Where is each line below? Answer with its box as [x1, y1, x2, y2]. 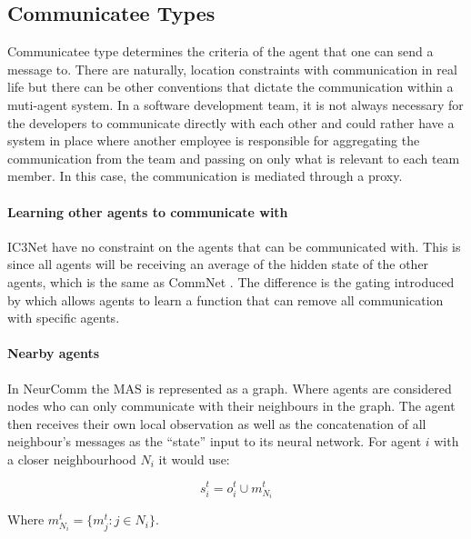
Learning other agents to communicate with [7, 202, 288, 221]
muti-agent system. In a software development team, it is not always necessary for [7, 95, 464, 114]
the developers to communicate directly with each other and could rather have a [7, 113, 455, 132]
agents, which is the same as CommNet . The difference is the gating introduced [7, 272, 455, 291]
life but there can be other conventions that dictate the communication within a [7, 77, 454, 96]
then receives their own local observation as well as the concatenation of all [7, 414, 426, 433]
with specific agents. [7, 308, 120, 327]
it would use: [158, 449, 230, 468]
